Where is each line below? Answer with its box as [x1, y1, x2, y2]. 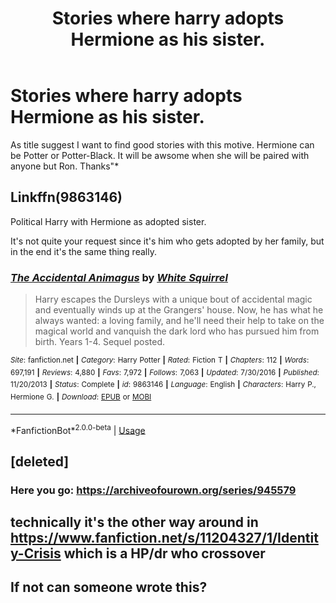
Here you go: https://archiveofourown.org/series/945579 [10, 483, 297, 497]
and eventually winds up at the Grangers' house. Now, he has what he [34, 304, 324, 316]
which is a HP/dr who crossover [63, 545, 266, 562]
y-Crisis [10, 545, 62, 562]
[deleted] [10, 453, 70, 470]
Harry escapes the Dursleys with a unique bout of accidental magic [34, 293, 313, 306]
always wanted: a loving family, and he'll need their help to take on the [34, 315, 325, 327]
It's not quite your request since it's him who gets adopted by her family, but [10, 235, 325, 247]
